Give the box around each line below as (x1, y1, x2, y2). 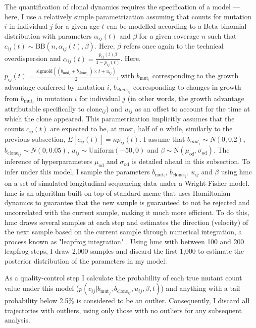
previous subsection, (4, 133, 65, 144)
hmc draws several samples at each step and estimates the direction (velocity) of (4, 217, 249, 227)
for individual (79, 93, 120, 103)
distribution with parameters (4, 30, 92, 41)
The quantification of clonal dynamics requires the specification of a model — (4, 1, 240, 11)
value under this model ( (4, 283, 79, 293)
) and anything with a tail (161, 283, 240, 293)
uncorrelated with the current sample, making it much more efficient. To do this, (4, 207, 250, 218)
